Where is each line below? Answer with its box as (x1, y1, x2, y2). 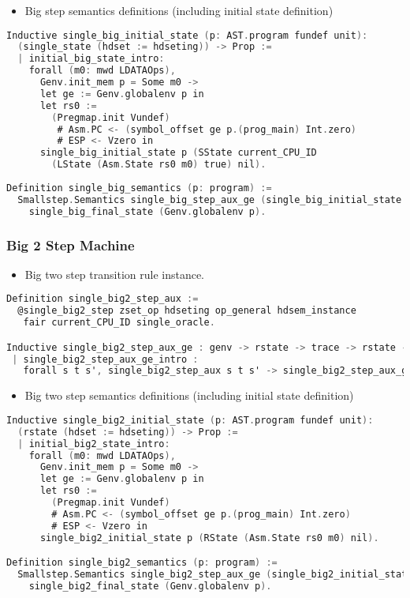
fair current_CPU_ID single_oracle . (23, 317, 215, 329)
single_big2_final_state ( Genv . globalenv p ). (28, 580, 272, 592)
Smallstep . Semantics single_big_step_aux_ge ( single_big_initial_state (17, 194, 402, 205)
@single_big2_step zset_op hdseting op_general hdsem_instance (17, 305, 356, 317)
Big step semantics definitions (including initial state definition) (24, 2, 334, 18)
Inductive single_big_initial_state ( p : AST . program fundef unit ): (6, 29, 368, 41)
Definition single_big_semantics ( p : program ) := (6, 182, 272, 194)
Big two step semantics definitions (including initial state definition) (24, 387, 354, 404)
